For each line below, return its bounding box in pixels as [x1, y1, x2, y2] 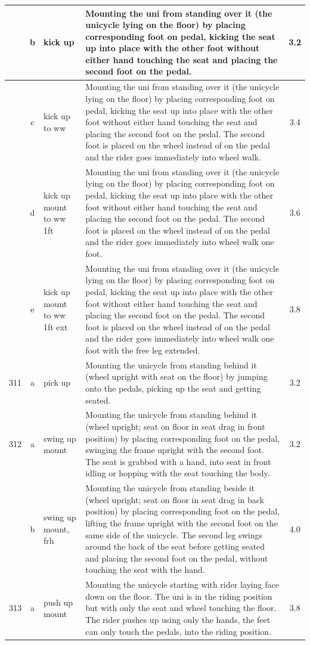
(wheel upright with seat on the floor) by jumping [85, 370, 268, 383]
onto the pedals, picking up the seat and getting [85, 382, 261, 394]
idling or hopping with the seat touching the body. [85, 467, 270, 479]
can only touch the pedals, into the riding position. [85, 625, 272, 637]
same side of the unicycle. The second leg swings [85, 528, 262, 541]
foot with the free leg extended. [85, 343, 200, 356]
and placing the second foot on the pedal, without [85, 551, 268, 564]
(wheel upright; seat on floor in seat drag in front [85, 420, 265, 432]
